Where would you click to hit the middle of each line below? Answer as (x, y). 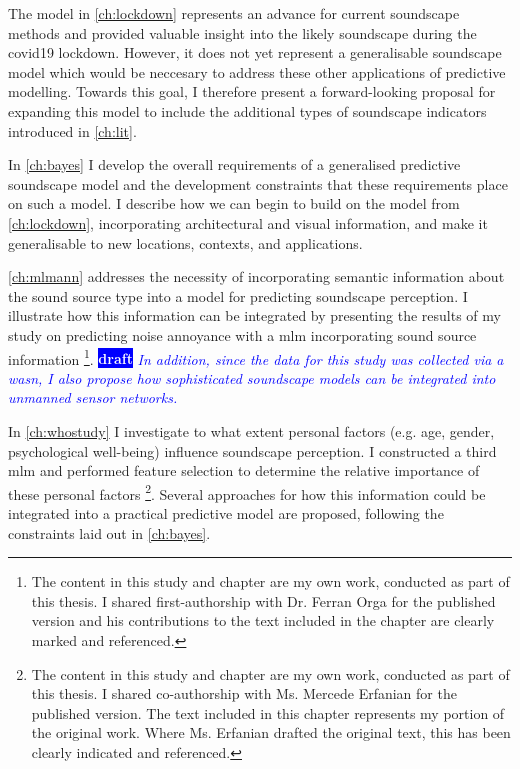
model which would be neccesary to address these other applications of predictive (257, 71)
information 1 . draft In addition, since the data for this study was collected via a (256, 357)
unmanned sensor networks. (93, 397)
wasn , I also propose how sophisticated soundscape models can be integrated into (252, 377)
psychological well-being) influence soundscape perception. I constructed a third (252, 450)
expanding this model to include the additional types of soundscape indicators (247, 110)
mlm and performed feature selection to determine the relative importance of (244, 470)
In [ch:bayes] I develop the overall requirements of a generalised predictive (234, 164)
